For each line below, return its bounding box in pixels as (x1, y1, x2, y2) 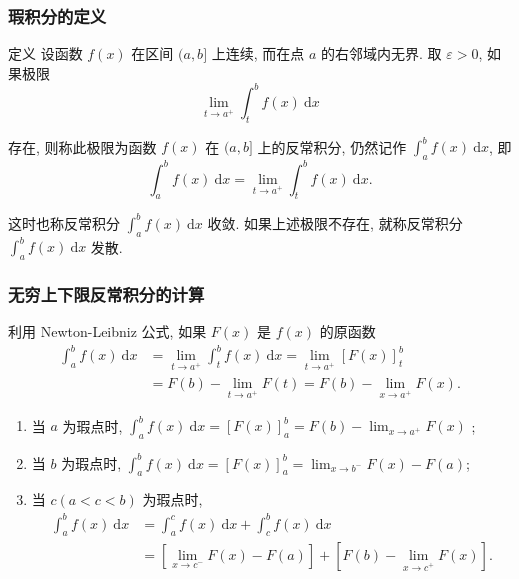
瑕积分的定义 (8, 3, 107, 28)
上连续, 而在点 (211, 43, 305, 64)
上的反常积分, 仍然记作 (257, 136, 407, 157)
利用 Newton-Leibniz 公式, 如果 (8, 321, 207, 342)
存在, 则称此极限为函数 (8, 136, 157, 157)
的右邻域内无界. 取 (320, 43, 442, 64)
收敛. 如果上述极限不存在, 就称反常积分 (207, 212, 463, 233)
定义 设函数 (8, 43, 83, 64)
